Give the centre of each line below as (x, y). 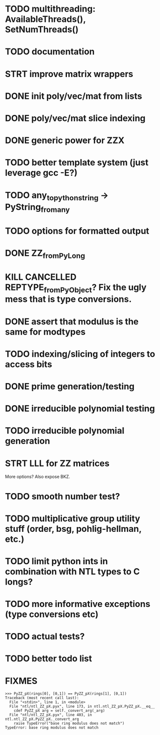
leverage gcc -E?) (41, 173)
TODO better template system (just (77, 163)
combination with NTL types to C (72, 571)
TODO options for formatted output (77, 231)
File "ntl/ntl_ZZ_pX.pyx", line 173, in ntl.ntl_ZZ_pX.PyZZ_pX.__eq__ (82, 706)
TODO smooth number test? (63, 496)
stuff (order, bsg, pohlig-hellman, (73, 529)
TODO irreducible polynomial (65, 431)
